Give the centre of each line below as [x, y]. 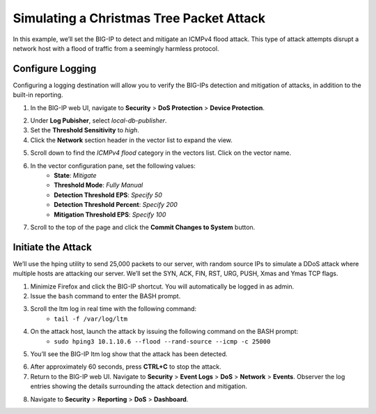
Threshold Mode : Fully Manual [99, 185]
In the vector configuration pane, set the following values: [113, 166]
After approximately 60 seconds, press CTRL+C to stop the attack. [126, 367]
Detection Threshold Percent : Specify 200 [116, 205]
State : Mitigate [75, 175]
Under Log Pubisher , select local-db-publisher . [99, 121]
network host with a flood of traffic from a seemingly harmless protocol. [116, 48]
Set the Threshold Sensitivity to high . [85, 130]
